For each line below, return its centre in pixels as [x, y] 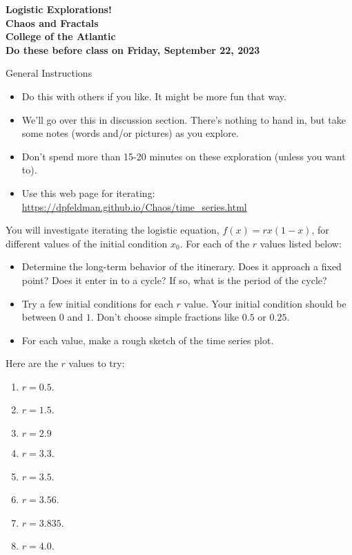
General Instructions [49, 73]
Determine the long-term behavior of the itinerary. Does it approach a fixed [182, 266]
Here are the [32, 363]
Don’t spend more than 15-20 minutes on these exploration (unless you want [184, 156]
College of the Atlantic [61, 36]
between [39, 317]
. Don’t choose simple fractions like [165, 317]
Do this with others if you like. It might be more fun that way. [154, 96]
